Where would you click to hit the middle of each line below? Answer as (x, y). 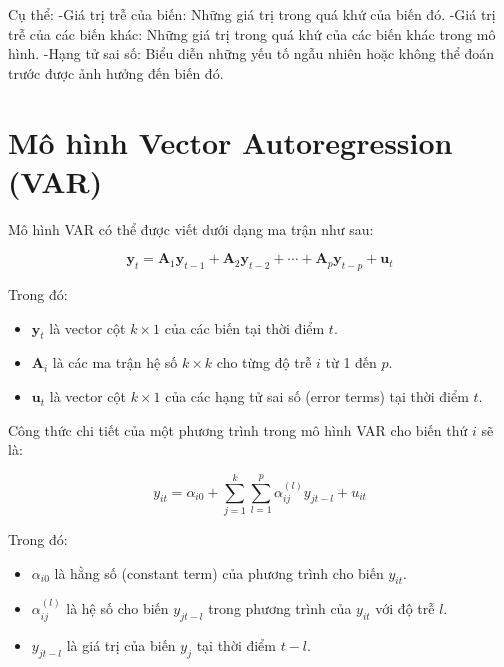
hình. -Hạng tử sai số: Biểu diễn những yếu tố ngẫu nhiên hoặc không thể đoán (251, 53)
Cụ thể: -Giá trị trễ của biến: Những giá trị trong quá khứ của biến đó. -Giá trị (252, 14)
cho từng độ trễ (264, 362)
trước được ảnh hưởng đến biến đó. (116, 72)
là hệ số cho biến (117, 608)
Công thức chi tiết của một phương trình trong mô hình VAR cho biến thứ (238, 429)
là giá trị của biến (121, 644)
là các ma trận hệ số (115, 362)
